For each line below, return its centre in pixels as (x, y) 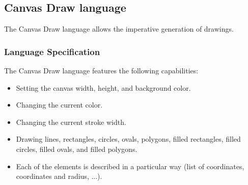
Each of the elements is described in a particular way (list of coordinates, (130, 166)
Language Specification (52, 51)
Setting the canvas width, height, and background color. (103, 87)
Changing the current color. (59, 105)
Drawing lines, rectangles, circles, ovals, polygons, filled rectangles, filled (128, 139)
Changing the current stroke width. (71, 122)
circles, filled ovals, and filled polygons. (77, 149)
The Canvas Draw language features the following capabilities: (101, 71)
